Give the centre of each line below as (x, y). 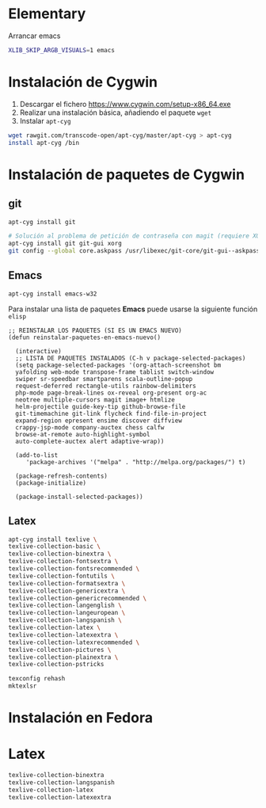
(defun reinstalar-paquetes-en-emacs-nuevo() (84, 337)
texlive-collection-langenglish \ (65, 606)
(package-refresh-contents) (62, 476)
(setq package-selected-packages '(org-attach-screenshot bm (118, 365)
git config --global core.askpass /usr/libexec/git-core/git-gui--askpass (134, 251)
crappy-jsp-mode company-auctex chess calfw (90, 427)
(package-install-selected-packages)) (80, 497)
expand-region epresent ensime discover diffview (99, 421)
